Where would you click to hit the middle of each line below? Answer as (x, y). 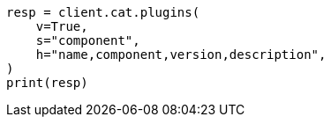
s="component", (88, 40)
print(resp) (47, 83)
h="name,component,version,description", (181, 55)
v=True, (62, 26)
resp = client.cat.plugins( (103, 12)
